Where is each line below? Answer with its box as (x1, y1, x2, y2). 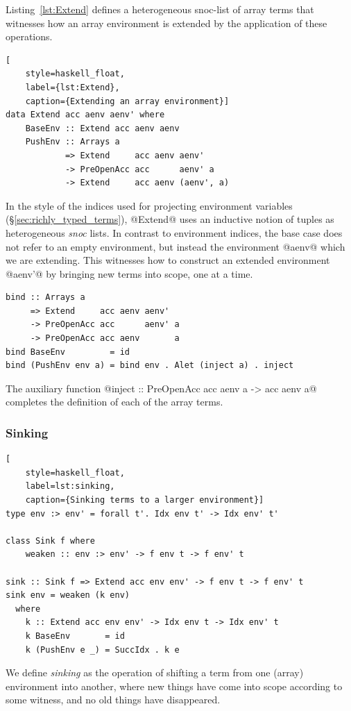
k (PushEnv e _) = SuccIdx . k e (25, 644, 180, 655)
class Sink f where (6, 535, 95, 546)
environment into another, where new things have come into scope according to (6, 678, 343, 693)
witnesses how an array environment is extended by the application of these (6, 15, 327, 30)
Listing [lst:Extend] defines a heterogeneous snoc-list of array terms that (6, 2, 314, 16)
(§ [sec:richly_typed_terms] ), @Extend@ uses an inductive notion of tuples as (6, 212, 334, 226)
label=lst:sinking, (25, 481, 115, 492)
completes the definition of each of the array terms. (6, 394, 223, 409)
